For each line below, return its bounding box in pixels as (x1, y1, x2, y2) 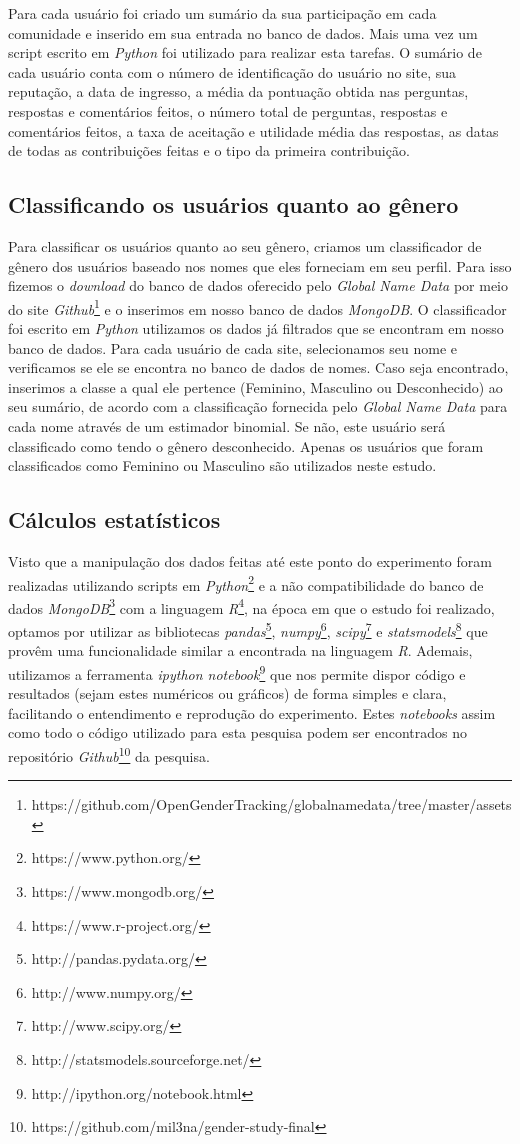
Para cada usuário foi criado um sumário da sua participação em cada (8, 3, 437, 23)
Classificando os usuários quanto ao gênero (8, 189, 459, 220)
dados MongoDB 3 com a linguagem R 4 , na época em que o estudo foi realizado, (8, 594, 495, 618)
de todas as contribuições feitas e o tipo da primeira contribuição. (8, 140, 410, 161)
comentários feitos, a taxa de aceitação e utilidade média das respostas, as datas (8, 120, 499, 141)
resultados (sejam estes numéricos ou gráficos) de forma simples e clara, (8, 683, 447, 704)
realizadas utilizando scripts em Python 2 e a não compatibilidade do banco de (8, 571, 484, 595)
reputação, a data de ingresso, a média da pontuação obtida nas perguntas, (8, 81, 469, 102)
